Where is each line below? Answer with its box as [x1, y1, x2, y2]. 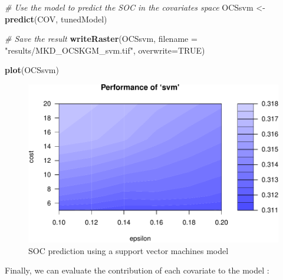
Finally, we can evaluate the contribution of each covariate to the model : [5, 264, 269, 276]
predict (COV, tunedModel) [5, 12, 107, 25]
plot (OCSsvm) [5, 64, 59, 76]
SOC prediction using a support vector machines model [28, 244, 229, 256]
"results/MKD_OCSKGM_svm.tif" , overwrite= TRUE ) [5, 44, 205, 56]
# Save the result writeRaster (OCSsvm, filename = [5, 32, 198, 45]
